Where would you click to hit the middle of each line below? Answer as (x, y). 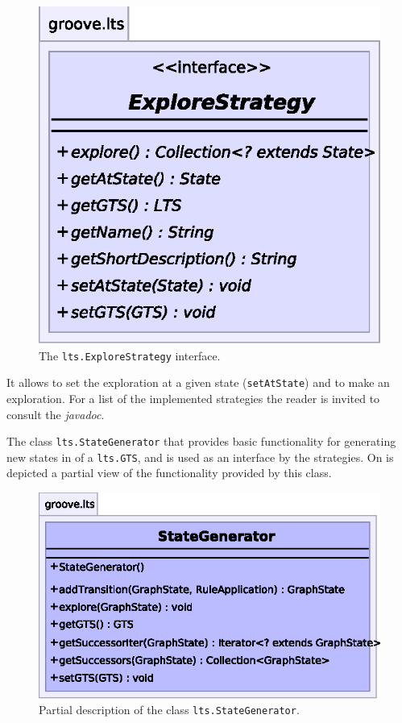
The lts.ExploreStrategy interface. (130, 355)
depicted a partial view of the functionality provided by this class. (169, 473)
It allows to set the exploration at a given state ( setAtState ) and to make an (198, 382)
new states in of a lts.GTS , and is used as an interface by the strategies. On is (200, 457)
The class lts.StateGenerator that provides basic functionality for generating (201, 441)
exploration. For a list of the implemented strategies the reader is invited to (193, 398)
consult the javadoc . (56, 414)
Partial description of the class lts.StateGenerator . (169, 710)
